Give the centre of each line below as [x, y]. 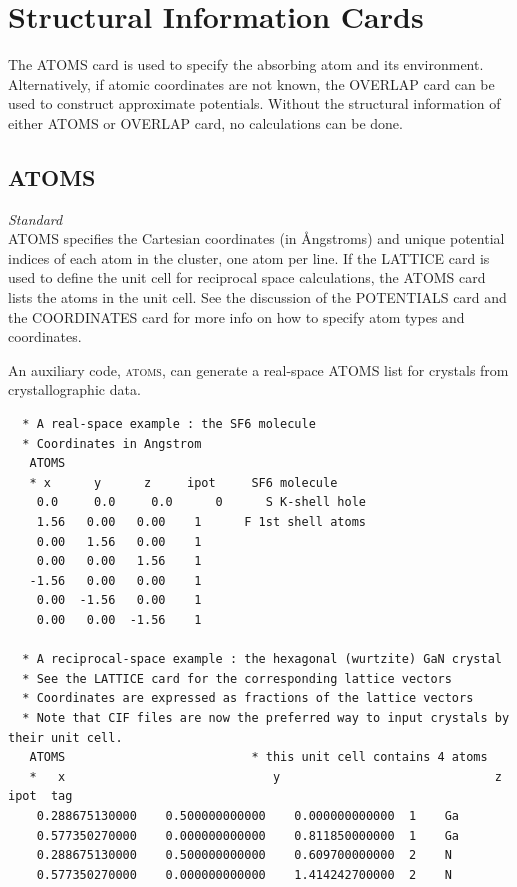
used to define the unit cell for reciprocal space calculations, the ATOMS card [247, 277]
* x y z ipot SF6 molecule [183, 482]
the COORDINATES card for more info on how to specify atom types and [236, 316]
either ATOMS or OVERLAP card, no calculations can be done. [205, 122]
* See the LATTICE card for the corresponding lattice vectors [237, 678]
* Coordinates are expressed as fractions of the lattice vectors [248, 698]
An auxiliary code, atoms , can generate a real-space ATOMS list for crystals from [258, 369]
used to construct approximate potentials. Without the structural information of [254, 103]
